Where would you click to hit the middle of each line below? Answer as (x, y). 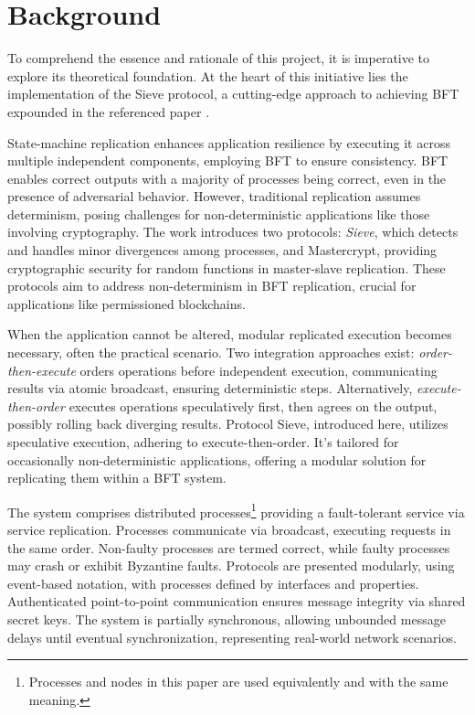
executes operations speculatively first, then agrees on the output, (253, 406)
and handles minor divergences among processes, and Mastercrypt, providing (222, 250)
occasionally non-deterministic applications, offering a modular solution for (217, 459)
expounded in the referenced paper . (109, 111)
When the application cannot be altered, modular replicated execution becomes (230, 334)
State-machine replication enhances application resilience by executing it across (229, 142)
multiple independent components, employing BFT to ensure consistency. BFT (228, 160)
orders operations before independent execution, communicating (259, 370)
